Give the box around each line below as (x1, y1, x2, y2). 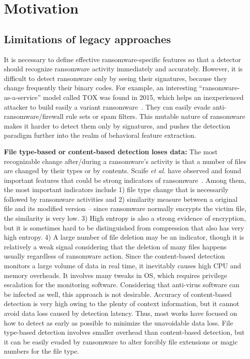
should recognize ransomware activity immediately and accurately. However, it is (4, 64, 243, 74)
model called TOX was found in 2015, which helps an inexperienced (43, 92, 244, 102)
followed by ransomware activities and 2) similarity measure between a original (4, 194, 238, 204)
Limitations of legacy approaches (4, 31, 171, 46)
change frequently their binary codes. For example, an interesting (4, 82, 197, 93)
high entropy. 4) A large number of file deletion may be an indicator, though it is (4, 232, 244, 242)
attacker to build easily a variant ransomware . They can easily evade (4, 101, 210, 112)
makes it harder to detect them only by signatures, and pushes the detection (4, 120, 231, 131)
